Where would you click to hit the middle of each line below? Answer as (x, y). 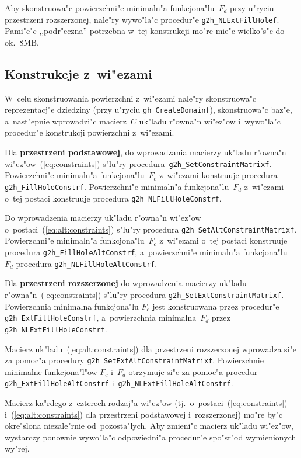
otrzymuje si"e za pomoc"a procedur (193, 371)
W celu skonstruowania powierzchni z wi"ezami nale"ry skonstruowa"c (131, 98)
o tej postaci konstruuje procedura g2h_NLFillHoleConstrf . (113, 198)
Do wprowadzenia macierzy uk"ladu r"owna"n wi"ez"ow (103, 218)
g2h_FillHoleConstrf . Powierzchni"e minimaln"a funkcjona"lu (117, 186)
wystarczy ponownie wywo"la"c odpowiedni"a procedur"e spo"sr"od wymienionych (150, 437)
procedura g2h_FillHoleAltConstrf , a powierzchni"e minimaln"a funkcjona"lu (146, 252)
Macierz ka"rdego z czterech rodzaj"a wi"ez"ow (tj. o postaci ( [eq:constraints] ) (146, 403)
